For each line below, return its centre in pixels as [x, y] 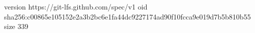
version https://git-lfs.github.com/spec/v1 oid [76, 6]
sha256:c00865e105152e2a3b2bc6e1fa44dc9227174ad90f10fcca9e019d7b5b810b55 [127, 16]
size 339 [16, 26]
